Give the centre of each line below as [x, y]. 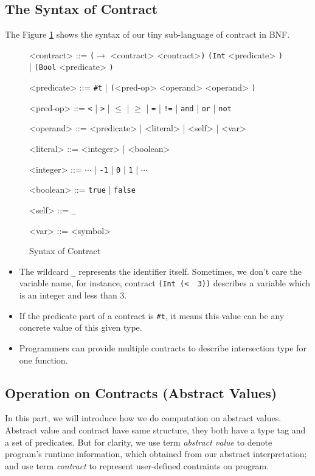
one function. [43, 360]
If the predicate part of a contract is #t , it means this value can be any [152, 315]
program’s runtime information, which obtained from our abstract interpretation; [156, 454]
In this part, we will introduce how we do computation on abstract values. [143, 418]
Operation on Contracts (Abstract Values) [141, 392]
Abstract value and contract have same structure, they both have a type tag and [155, 429]
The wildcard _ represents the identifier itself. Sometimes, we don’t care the [160, 271]
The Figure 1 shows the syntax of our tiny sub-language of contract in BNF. [147, 34]
